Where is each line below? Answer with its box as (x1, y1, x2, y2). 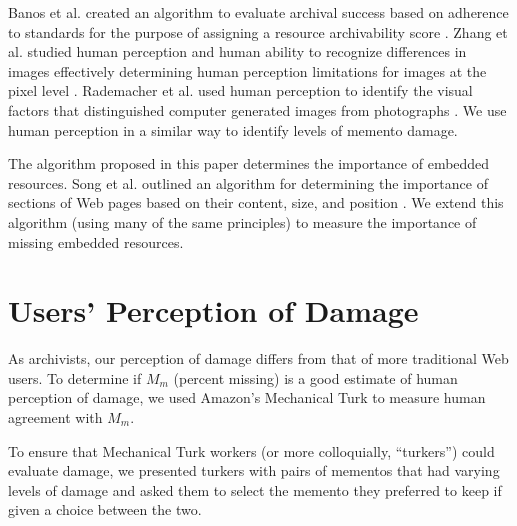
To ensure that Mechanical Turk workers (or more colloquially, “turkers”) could (8, 440, 495, 461)
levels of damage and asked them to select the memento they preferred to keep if (8, 479, 502, 500)
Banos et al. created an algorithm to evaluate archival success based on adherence (8, 2, 509, 22)
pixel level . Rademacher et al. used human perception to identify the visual (8, 80, 473, 101)
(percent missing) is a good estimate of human (173, 367, 458, 388)
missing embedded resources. (8, 231, 184, 252)
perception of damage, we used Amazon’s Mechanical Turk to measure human (8, 387, 486, 408)
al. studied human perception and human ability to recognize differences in (8, 41, 467, 62)
